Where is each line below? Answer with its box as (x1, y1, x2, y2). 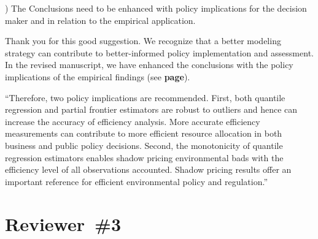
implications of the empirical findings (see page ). (5, 70, 190, 83)
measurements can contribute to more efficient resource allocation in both (5, 127, 282, 140)
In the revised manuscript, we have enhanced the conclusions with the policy (5, 58, 293, 71)
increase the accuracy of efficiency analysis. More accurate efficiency (5, 115, 260, 127)
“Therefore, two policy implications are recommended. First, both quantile (5, 91, 285, 104)
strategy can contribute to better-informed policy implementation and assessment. (5, 46, 314, 59)
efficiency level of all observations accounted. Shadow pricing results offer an (5, 163, 292, 176)
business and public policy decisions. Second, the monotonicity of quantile (5, 138, 283, 151)
